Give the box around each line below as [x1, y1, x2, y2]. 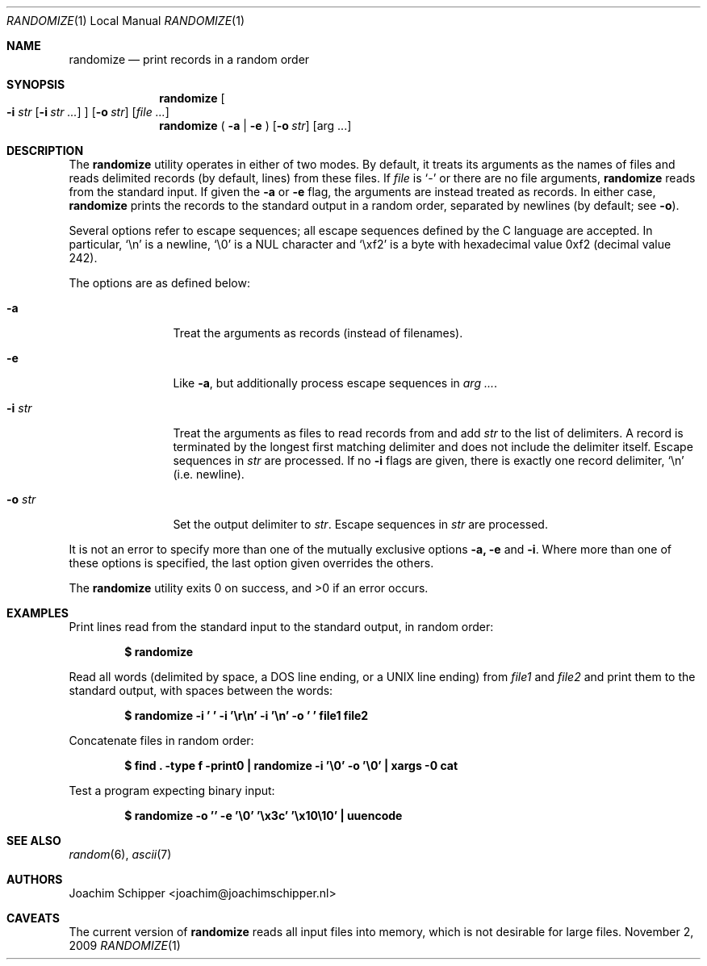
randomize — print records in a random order [69, 52, 310, 66]
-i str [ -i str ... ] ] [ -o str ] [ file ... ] [6, 105, 169, 119]
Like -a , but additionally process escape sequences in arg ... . [173, 376, 498, 390]
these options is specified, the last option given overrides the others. [69, 556, 434, 570]
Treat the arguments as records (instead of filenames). [173, 326, 463, 340]
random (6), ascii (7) [69, 847, 172, 861]
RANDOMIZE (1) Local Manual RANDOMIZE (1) [6, 14, 245, 27]
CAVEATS [6, 911, 60, 925]
